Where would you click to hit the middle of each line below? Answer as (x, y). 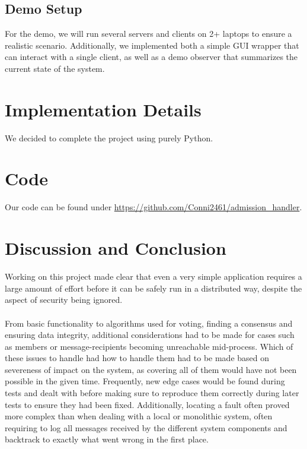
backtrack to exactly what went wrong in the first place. (107, 439)
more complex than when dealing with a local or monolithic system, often (139, 416)
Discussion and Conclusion (116, 248)
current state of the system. (55, 68)
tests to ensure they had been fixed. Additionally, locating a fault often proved (147, 404)
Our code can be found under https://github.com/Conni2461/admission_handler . (153, 207)
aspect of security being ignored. (64, 300)
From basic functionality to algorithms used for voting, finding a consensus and (149, 323)
